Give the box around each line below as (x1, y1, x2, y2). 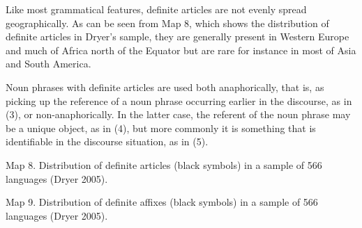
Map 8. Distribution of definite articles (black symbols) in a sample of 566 (6, 157, 322, 172)
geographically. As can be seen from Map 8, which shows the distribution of (6, 15, 329, 30)
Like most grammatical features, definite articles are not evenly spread (6, 2, 307, 16)
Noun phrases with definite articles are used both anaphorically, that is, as (6, 79, 324, 94)
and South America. (6, 56, 91, 71)
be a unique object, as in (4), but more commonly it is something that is (6, 120, 316, 135)
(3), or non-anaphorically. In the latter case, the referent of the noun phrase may (6, 107, 351, 122)
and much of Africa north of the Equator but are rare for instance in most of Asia (6, 42, 356, 57)
